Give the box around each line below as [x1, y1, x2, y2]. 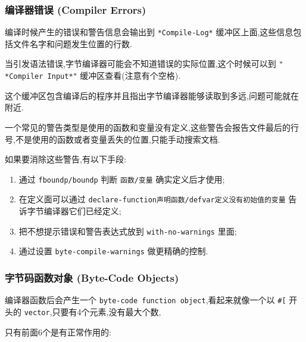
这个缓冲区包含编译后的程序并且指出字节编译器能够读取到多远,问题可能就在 [5, 89, 299, 101]
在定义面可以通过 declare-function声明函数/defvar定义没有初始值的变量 [18, 193, 286, 205]
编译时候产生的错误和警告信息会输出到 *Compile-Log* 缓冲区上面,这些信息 [5, 26, 293, 38]
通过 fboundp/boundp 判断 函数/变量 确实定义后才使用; [18, 172, 225, 185]
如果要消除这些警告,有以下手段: [5, 153, 126, 165]
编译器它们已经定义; [43, 205, 121, 217]
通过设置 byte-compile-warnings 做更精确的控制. [18, 245, 208, 257]
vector [24, 308, 50, 317]
